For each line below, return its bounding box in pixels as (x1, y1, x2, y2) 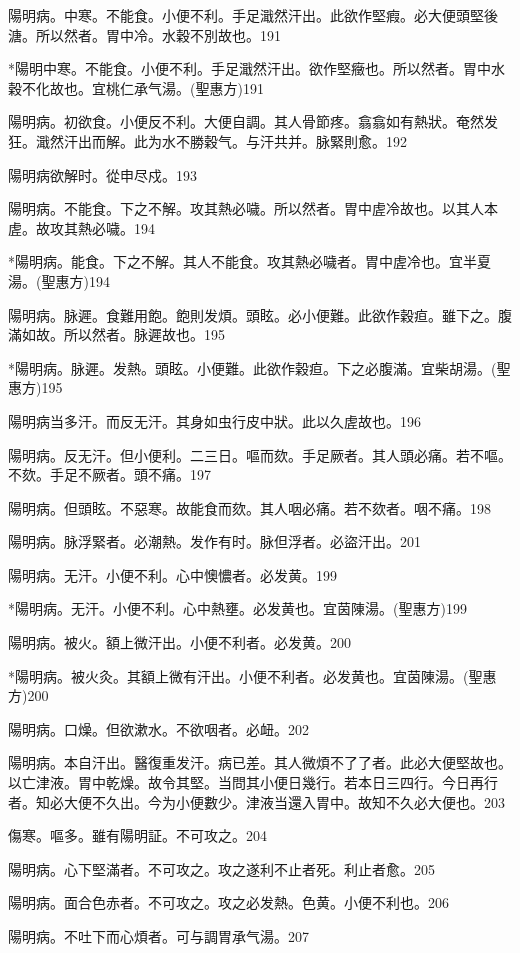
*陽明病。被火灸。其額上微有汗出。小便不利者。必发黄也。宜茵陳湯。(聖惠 (8, 665, 497, 686)
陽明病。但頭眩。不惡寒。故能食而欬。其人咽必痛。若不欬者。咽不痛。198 (8, 497, 491, 518)
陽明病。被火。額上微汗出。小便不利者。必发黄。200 (8, 632, 351, 653)
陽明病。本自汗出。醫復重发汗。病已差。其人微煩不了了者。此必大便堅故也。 (8, 752, 512, 773)
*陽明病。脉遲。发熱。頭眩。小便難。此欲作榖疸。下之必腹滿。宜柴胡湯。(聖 (8, 357, 511, 378)
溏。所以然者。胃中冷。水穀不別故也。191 (8, 24, 281, 45)
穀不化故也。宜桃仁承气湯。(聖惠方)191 (8, 77, 264, 98)
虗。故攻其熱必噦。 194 (8, 217, 155, 238)
